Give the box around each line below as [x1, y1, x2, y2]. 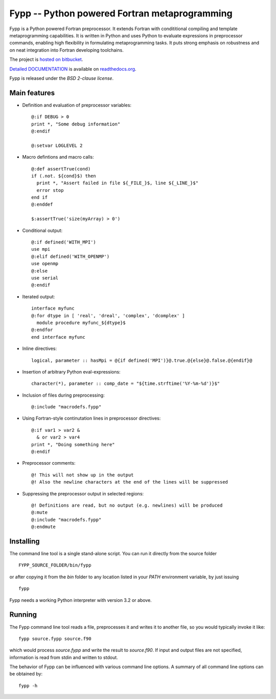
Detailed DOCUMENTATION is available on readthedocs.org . [9, 65, 136, 72]
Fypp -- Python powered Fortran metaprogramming [9, 8, 233, 19]
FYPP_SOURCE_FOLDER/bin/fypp [18, 562, 91, 568]
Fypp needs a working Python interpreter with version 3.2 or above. [9, 597, 152, 603]
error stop [36, 187, 64, 193]
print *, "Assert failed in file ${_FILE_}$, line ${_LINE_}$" [36, 180, 199, 186]
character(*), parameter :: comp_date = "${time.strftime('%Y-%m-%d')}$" [31, 381, 220, 386]
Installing [9, 537, 40, 545]
